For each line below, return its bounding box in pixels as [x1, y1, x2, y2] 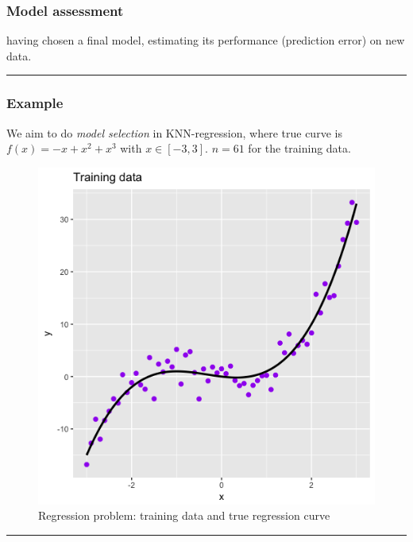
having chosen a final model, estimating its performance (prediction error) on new [6, 32, 405, 48]
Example [6, 93, 64, 113]
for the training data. [248, 140, 351, 157]
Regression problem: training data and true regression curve [38, 507, 330, 524]
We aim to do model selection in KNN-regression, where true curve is [6, 124, 342, 141]
